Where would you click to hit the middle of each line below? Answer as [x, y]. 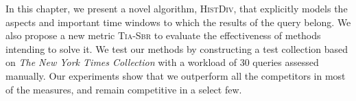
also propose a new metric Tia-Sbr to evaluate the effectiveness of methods [163, 35]
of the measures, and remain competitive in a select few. [124, 89]
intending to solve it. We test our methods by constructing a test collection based [177, 48]
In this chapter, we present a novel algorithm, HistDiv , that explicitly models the [177, 8]
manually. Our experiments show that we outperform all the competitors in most [176, 75]
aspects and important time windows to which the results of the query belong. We [178, 22]
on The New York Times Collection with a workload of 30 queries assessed [162, 62]
